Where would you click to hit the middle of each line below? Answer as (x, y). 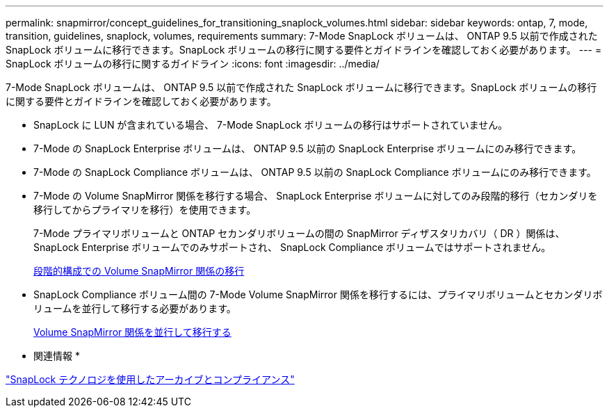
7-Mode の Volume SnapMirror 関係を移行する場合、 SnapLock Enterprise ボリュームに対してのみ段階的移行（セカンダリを (316, 196)
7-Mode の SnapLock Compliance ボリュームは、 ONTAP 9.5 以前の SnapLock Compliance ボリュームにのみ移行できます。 (315, 172)
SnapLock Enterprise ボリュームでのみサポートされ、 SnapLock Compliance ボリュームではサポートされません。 (292, 247)
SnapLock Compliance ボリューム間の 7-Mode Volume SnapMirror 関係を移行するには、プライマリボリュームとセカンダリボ (318, 294)
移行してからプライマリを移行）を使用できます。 (145, 210)
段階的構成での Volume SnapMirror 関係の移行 (139, 271)
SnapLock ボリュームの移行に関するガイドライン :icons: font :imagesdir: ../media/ (193, 64)
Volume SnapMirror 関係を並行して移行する (132, 332)
